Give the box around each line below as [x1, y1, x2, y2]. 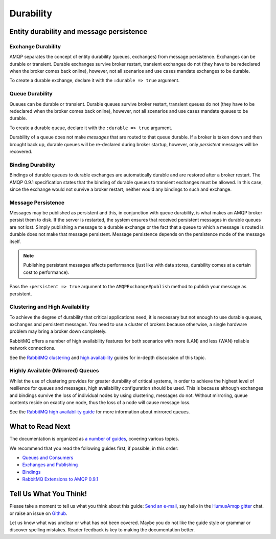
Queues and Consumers [22, 454, 74, 461]
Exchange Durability [9, 43, 61, 50]
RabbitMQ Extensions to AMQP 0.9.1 [22, 476, 99, 482]
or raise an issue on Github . [9, 510, 67, 516]
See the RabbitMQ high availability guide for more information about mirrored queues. [9, 409, 190, 415]
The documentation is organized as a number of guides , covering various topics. [9, 436, 179, 442]
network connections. [9, 345, 56, 351]
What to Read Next [9, 422, 71, 431]
